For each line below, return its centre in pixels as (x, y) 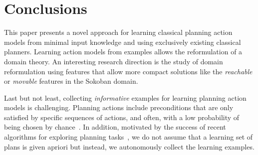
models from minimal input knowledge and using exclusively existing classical (123, 42)
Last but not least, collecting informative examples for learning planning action (125, 97)
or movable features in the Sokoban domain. (71, 81)
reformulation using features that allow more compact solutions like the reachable (128, 71)
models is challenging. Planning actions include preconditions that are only (119, 107)
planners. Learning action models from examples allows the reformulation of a (123, 52)
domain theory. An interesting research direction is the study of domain (114, 61)
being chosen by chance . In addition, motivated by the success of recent (115, 127)
